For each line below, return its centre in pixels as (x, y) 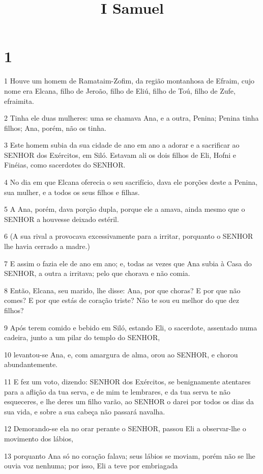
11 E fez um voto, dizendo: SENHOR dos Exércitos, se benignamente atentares (127, 381)
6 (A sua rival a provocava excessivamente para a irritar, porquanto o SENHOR (129, 236)
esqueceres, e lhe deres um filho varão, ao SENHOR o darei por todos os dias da (129, 401)
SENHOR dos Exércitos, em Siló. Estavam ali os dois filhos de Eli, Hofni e (120, 155)
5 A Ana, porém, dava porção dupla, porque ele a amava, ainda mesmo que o (125, 209)
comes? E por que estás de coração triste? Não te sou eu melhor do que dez (122, 300)
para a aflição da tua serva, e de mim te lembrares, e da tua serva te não (117, 391)
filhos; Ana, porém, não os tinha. (55, 128)
